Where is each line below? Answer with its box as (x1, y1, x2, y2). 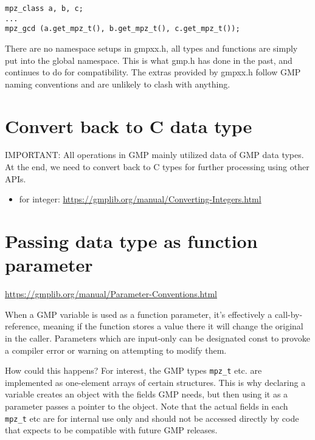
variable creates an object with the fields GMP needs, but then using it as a (5, 388, 288, 400)
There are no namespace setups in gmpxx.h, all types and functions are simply (5, 41, 298, 54)
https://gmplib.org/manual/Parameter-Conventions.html (5, 287, 217, 300)
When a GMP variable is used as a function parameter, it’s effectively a (5, 308, 272, 320)
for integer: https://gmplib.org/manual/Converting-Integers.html (19, 193, 261, 205)
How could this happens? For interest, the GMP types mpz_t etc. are (5, 364, 262, 377)
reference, (5, 320, 41, 332)
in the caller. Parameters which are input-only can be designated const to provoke (5, 331, 310, 344)
